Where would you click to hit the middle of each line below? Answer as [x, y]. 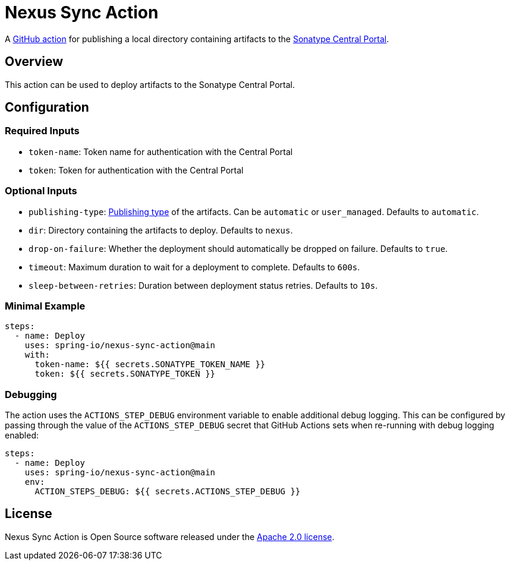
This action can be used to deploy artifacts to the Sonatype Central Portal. [150, 84]
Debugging [31, 394]
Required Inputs [42, 131]
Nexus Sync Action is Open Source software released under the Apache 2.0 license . [170, 536]
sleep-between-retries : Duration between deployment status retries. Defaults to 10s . [203, 285]
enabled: [22, 435]
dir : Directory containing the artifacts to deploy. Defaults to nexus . [161, 230]
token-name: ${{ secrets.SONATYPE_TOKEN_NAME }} [150, 364]
